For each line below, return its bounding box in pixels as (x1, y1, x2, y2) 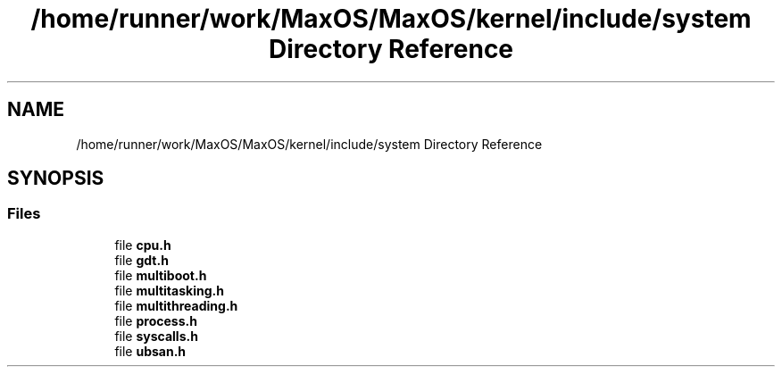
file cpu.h (114, 237, 171, 253)
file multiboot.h (114, 267, 207, 283)
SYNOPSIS (7, 167, 104, 190)
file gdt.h (114, 252, 169, 268)
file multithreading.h (114, 297, 238, 313)
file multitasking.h (114, 282, 224, 298)
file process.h (114, 312, 197, 328)
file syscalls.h (114, 328, 198, 344)
